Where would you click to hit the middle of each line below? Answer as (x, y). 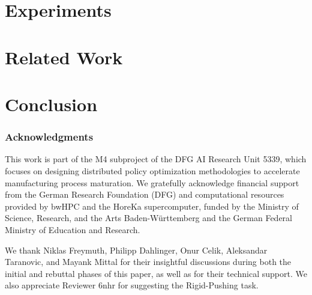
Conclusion (51, 104)
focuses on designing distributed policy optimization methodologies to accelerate (152, 170)
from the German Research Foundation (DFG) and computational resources (145, 194)
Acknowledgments (49, 137)
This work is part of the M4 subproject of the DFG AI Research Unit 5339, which (156, 159)
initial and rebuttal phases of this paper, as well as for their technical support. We (156, 273)
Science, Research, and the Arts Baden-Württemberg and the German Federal (148, 218)
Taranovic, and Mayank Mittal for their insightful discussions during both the (148, 262)
